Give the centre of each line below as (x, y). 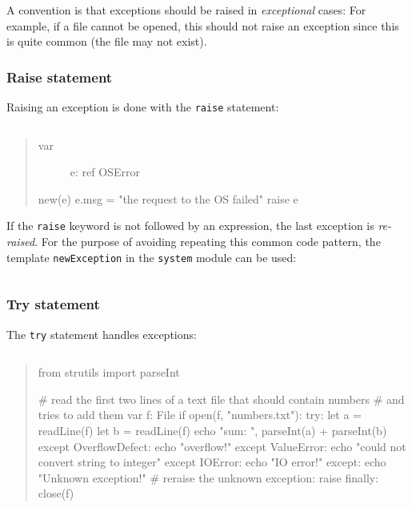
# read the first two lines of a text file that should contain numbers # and (221, 399)
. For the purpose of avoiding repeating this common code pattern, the (208, 242)
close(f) (56, 493)
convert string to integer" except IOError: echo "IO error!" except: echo (212, 462)
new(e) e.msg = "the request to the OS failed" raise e (168, 198)
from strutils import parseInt (109, 372)
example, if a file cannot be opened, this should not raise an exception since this (203, 25)
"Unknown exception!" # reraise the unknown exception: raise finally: (208, 477)
